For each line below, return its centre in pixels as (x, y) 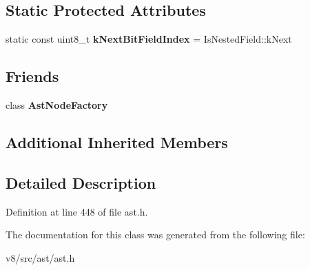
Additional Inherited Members (117, 142)
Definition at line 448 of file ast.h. (77, 211)
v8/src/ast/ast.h (40, 257)
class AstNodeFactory (57, 105)
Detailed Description (81, 182)
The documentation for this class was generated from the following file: (155, 235)
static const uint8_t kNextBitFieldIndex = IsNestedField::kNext (149, 39)
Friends (32, 76)
